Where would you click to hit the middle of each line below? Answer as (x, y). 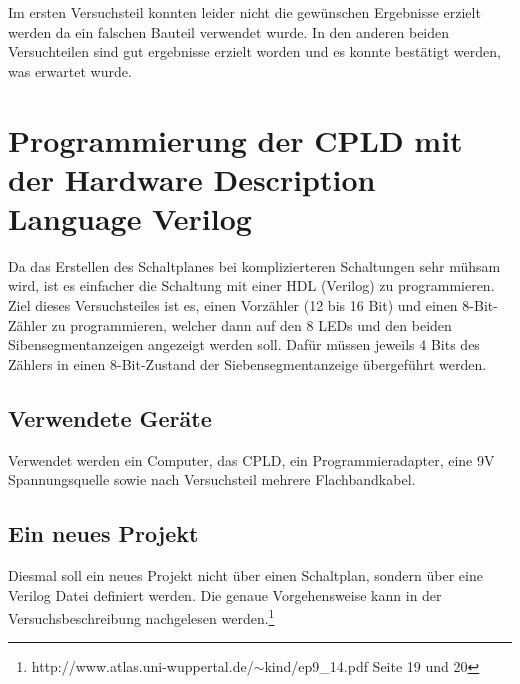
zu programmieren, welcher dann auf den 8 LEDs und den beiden (251, 324)
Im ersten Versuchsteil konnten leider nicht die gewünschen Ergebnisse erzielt (244, 12)
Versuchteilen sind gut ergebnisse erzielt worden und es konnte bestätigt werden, (254, 51)
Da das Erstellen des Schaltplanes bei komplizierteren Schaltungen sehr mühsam (254, 265)
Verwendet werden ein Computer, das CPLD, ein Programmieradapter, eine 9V (251, 459)
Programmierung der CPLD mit (235, 139)
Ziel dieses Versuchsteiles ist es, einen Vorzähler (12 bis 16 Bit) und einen (233, 305)
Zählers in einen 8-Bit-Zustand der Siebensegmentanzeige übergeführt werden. (247, 363)
